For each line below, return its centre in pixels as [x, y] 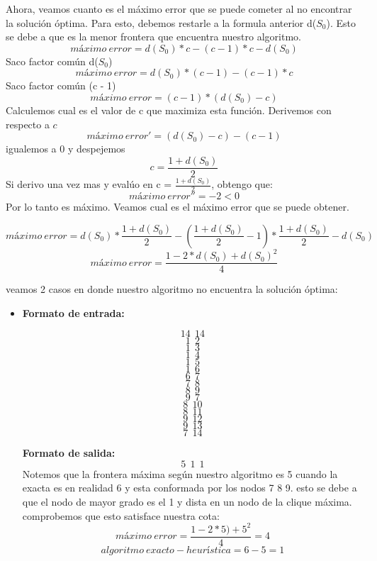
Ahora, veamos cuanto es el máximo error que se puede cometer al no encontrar [179, 9]
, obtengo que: [242, 184]
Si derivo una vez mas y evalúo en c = [89, 184]
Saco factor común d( [52, 61]
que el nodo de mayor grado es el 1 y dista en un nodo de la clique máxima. [187, 502]
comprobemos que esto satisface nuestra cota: [121, 515]
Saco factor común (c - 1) [61, 85]
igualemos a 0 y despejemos [66, 149]
